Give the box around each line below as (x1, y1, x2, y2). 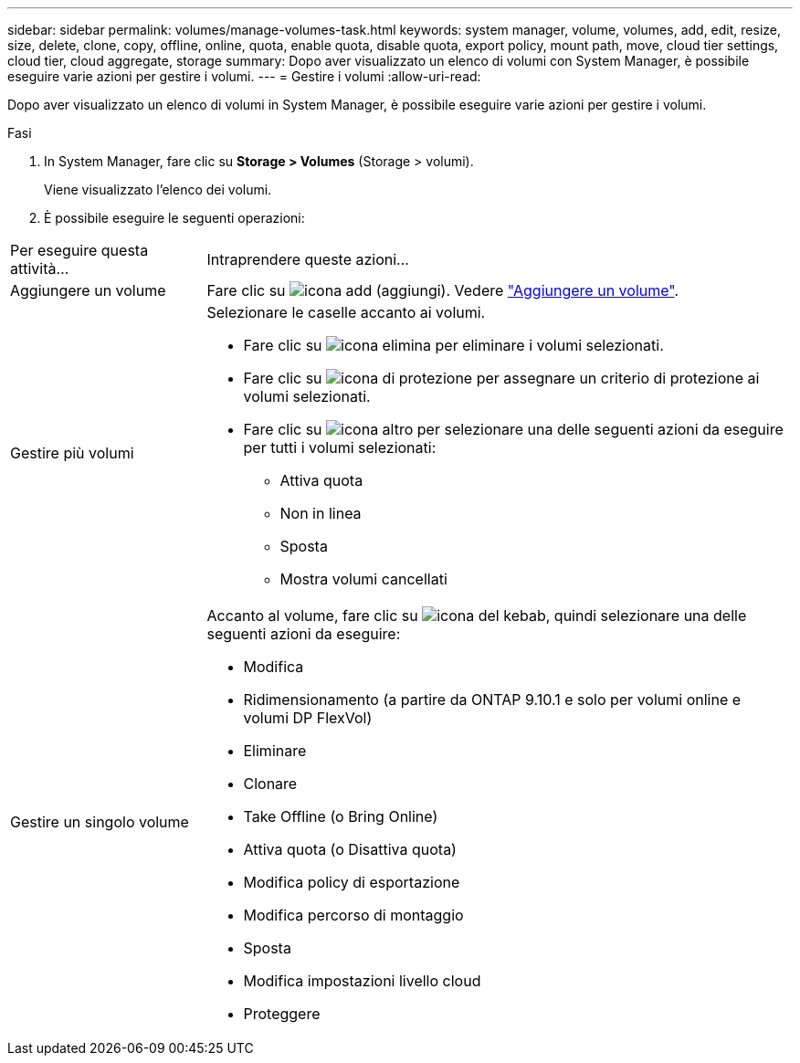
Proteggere (243, 1005, 321, 1023)
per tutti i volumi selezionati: (243, 438, 437, 457)
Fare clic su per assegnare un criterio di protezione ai (243, 369, 760, 387)
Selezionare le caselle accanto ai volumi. (206, 303, 486, 321)
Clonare (243, 774, 298, 793)
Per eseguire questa (10, 241, 149, 259)
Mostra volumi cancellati (279, 570, 447, 588)
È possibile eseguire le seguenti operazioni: (44, 210, 305, 226)
